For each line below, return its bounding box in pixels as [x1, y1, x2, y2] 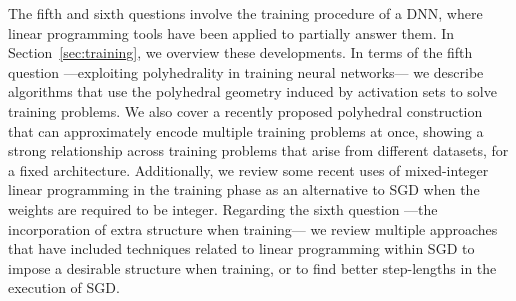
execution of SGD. [8, 277, 120, 298]
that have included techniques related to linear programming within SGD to [8, 238, 475, 259]
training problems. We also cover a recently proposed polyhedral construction [8, 100, 483, 121]
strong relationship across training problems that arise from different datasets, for [8, 140, 509, 161]
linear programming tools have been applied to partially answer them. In [8, 22, 455, 43]
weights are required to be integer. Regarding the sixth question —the [8, 198, 438, 219]
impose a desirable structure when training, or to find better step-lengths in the [8, 257, 497, 278]
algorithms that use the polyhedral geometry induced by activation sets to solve [8, 81, 497, 102]
